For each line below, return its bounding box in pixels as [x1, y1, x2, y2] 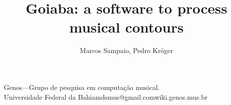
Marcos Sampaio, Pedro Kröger [80, 45, 173, 55]
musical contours [69, 17, 184, 37]
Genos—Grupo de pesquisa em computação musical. [4, 82, 160, 92]
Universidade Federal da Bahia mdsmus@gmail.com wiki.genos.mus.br [4, 91, 208, 102]
